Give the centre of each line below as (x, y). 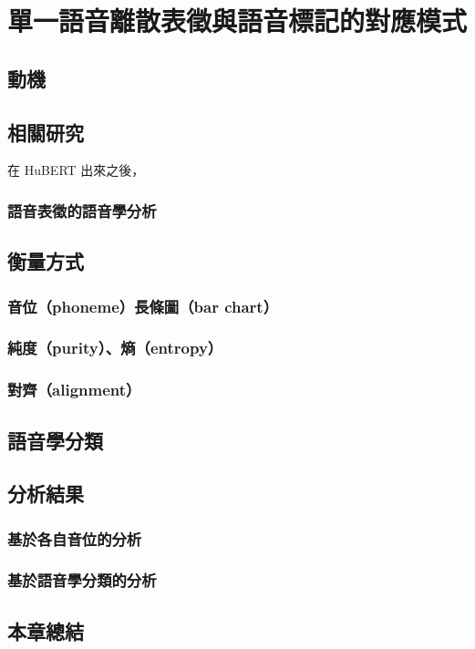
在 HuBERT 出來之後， (76, 170)
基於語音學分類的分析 (82, 580)
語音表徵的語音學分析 (82, 210)
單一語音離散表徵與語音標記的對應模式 (237, 21)
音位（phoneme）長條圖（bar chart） (143, 306)
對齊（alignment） (74, 390)
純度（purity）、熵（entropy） (115, 348)
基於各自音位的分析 (75, 538)
